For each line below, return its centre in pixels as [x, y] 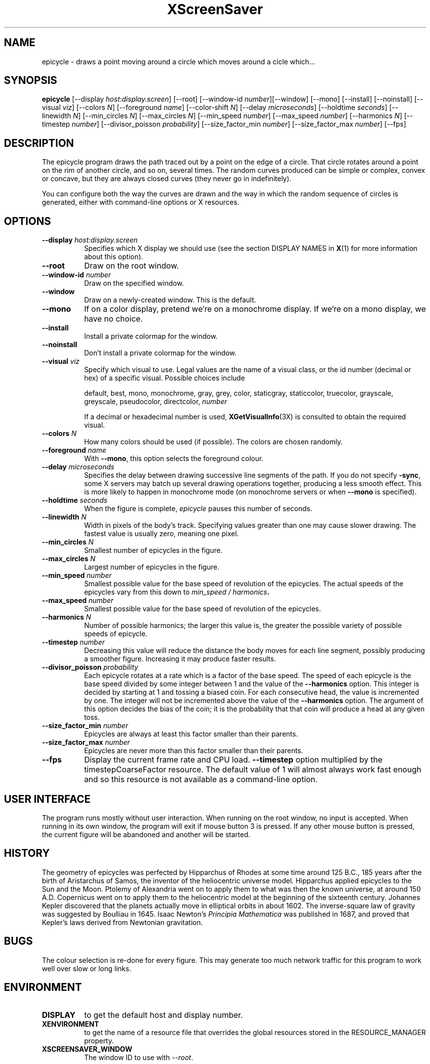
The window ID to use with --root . [139, 1057]
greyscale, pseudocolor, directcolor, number [156, 402]
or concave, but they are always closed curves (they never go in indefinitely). [167, 179]
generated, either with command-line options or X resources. [141, 202]
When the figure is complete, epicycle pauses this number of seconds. [198, 509]
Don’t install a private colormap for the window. [160, 353]
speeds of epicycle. [116, 634]
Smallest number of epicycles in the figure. [153, 550]
